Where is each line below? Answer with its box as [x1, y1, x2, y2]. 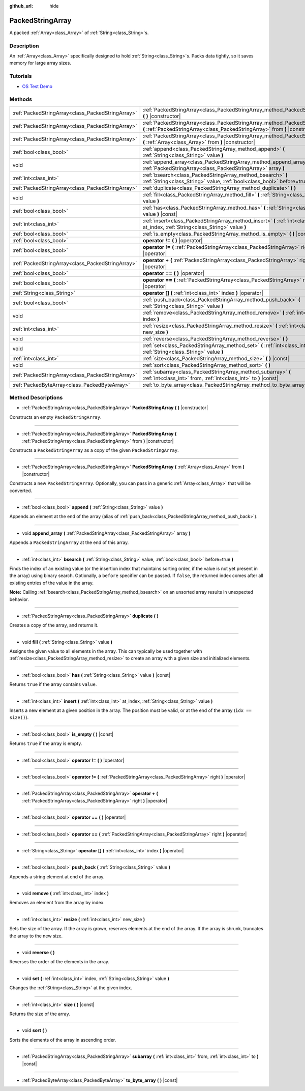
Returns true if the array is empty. [9, 740, 82, 747]
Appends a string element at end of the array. [9, 873, 105, 880]
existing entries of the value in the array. [9, 580, 94, 586]
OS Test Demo [22, 83, 53, 89]
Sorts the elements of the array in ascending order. [9, 1037, 116, 1043]
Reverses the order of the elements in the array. [9, 959, 109, 965]
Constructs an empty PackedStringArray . [9, 414, 102, 420]
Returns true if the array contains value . [9, 681, 97, 687]
